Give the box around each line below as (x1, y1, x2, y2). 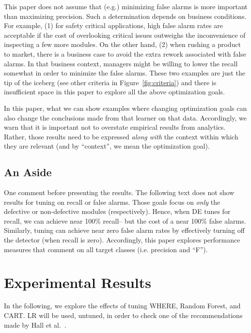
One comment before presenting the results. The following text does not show (4, 187, 235, 197)
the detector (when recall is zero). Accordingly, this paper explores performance (4, 235, 240, 245)
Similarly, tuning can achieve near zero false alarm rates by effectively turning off (4, 225, 245, 235)
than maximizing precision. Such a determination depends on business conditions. (4, 11, 247, 21)
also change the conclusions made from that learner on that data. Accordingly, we (4, 112, 247, 122)
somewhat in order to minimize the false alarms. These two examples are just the (4, 68, 245, 78)
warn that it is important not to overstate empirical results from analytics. (4, 122, 226, 132)
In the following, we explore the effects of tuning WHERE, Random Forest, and (4, 301, 241, 311)
